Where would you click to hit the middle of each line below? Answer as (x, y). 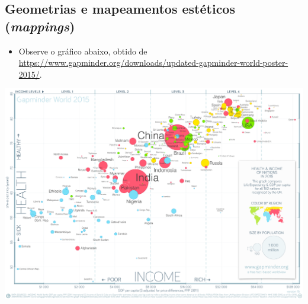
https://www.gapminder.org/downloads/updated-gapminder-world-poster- (153, 63)
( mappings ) (40, 26)
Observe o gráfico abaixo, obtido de (83, 51)
